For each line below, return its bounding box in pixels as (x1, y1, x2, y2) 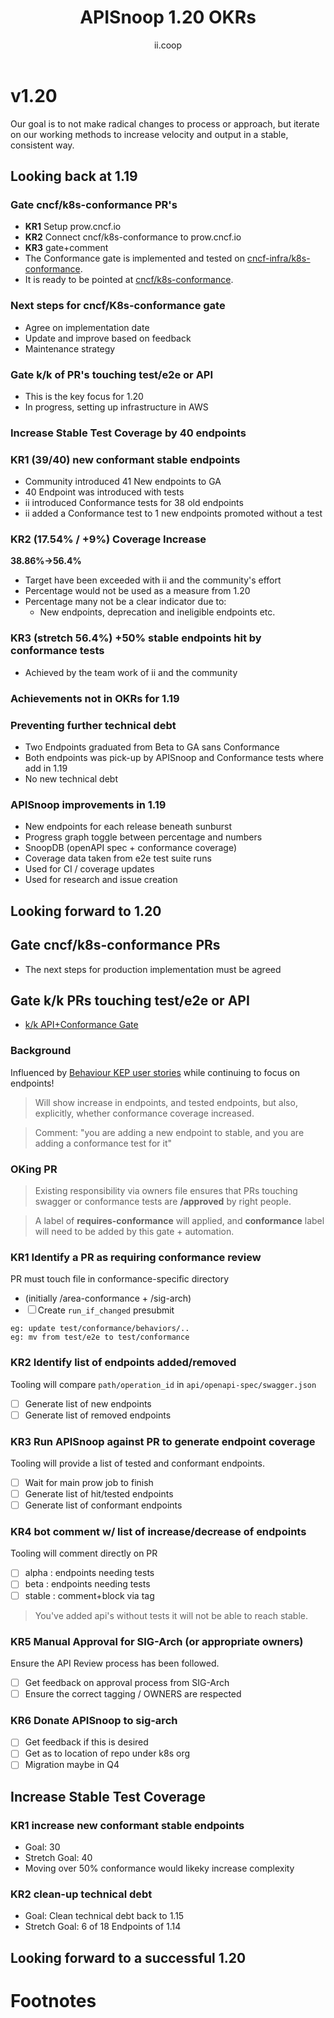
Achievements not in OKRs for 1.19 (10, 691, 180, 705)
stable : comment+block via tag (24, 1589, 155, 1601)
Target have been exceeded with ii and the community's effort (24, 574, 282, 586)
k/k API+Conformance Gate (24, 1019, 139, 1031)
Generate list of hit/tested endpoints (24, 1487, 174, 1500)
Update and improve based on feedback (24, 332, 192, 344)
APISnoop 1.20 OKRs (79, 6, 257, 29)
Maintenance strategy (24, 342, 116, 355)
